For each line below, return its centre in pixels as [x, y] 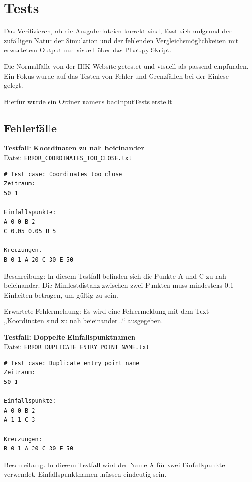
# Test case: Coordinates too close [63, 174]
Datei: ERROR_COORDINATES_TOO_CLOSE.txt [68, 158]
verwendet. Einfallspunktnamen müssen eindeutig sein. [85, 474]
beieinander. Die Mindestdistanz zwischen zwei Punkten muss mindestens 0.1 [119, 285]
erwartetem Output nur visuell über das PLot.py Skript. [88, 50]
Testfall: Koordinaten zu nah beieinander [74, 148]
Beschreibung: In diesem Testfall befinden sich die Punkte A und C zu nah [115, 275]
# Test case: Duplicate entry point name [72, 363]
